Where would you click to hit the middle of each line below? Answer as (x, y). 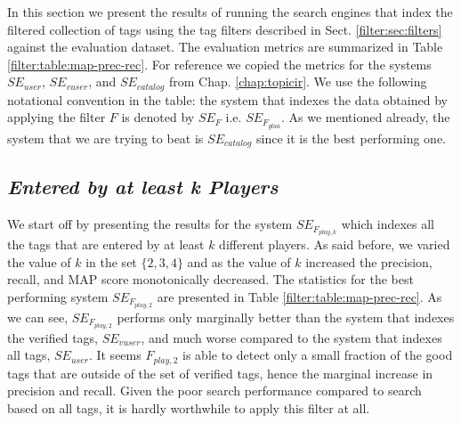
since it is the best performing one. (351, 138)
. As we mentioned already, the (366, 117)
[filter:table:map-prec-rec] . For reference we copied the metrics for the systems (219, 64)
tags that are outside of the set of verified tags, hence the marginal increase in (220, 373)
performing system (58, 296)
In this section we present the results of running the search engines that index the (230, 12)
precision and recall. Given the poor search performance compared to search (214, 390)
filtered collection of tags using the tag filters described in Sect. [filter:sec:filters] (225, 29)
